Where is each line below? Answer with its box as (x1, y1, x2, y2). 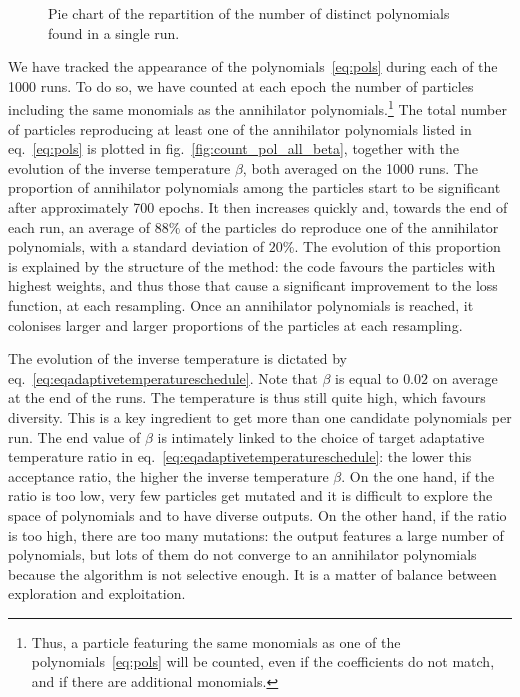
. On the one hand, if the (341, 465, 495, 486)
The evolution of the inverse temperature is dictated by (8, 348, 347, 369)
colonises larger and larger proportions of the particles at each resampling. (8, 314, 463, 335)
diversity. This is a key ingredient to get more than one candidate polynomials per (8, 406, 512, 427)
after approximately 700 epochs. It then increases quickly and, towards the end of (8, 197, 508, 217)
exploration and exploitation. (8, 583, 186, 604)
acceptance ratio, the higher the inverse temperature (8, 465, 329, 486)
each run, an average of (8, 216, 151, 237)
